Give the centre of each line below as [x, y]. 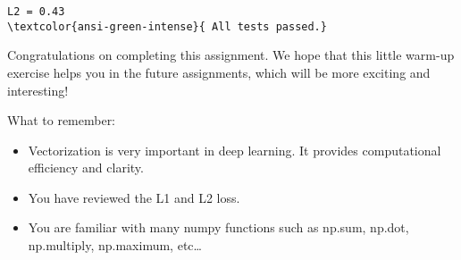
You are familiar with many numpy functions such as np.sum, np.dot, [218, 227]
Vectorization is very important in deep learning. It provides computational [235, 150]
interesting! [38, 90]
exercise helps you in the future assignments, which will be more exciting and [219, 72]
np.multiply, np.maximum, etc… [115, 245]
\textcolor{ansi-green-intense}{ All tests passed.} [167, 26]
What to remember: [62, 120]
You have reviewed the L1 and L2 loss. [134, 197]
